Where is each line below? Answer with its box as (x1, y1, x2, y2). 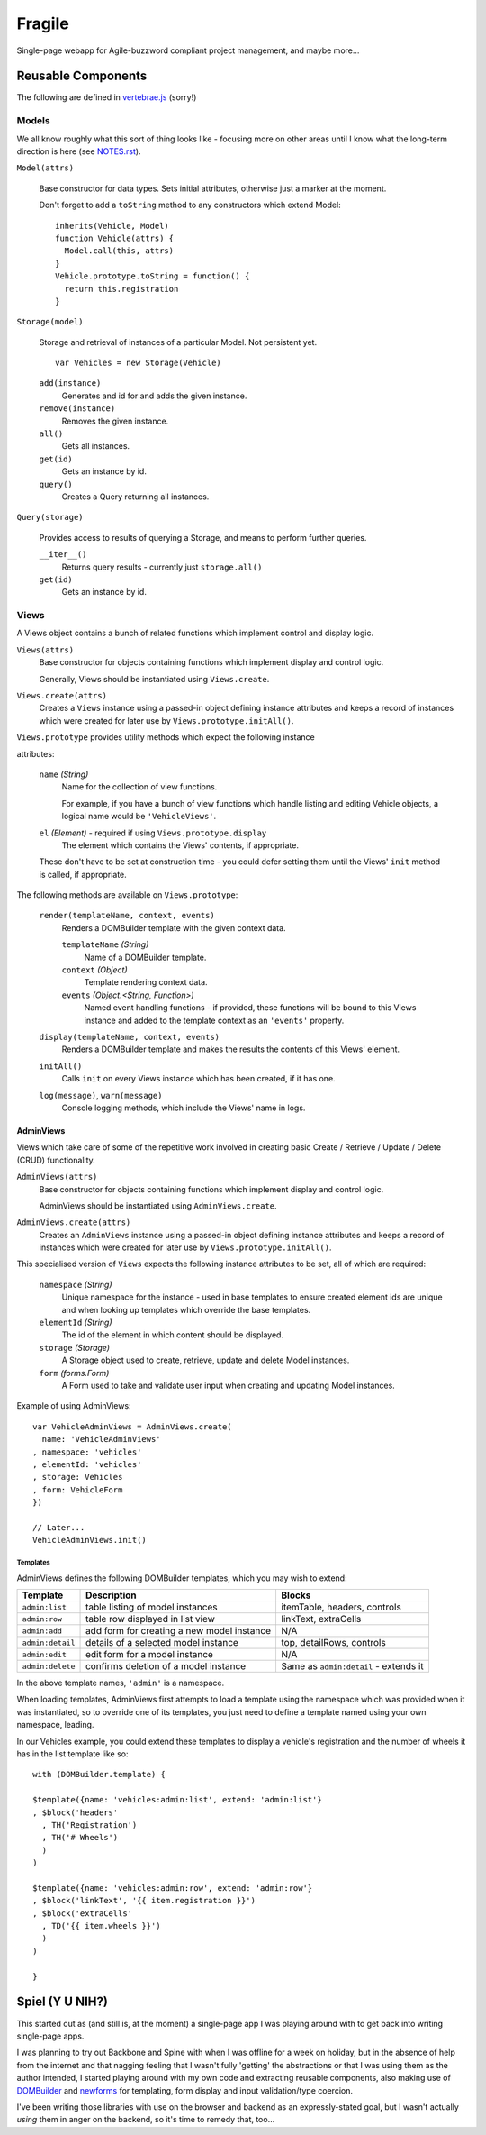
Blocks (281, 1589, 311, 1601)
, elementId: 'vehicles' (32, 1459, 142, 1469)
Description (85, 1589, 137, 1601)
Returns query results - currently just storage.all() (61, 561, 263, 572)
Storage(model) (16, 316, 85, 327)
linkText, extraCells (281, 1613, 362, 1626)
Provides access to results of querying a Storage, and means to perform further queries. (39, 532, 367, 543)
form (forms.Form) (39, 1367, 110, 1378)
